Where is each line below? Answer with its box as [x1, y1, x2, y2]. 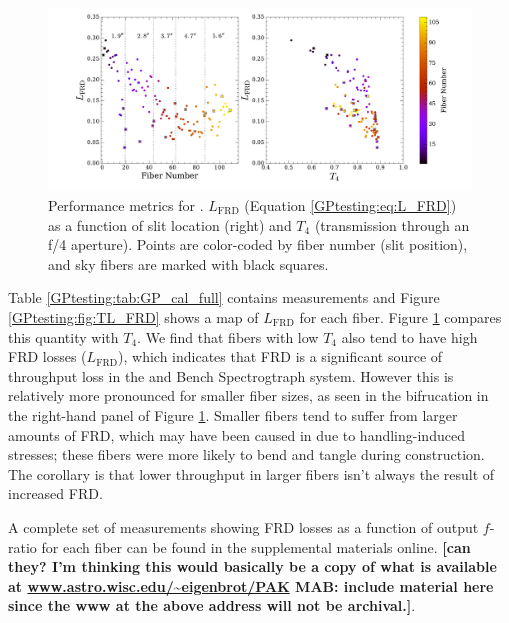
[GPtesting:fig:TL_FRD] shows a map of [8, 306, 259, 327]
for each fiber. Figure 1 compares [299, 306, 502, 327]
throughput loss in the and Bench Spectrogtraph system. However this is [8, 365, 454, 386]
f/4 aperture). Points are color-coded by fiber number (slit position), [48, 234, 468, 255]
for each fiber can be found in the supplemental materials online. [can [41, 536, 471, 557]
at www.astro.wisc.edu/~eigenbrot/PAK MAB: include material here [8, 575, 494, 596]
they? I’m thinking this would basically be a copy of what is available [8, 556, 497, 577]
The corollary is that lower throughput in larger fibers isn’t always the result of [8, 463, 495, 484]
